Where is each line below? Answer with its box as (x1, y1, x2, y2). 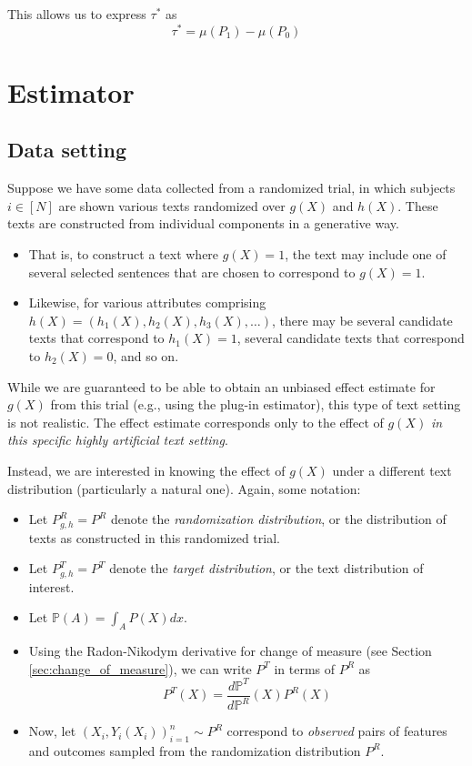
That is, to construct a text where (28, 245, 219, 264)
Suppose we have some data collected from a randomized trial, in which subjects (7, 178, 456, 197)
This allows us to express (7, 5, 146, 23)
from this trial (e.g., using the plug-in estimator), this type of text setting (50, 395, 461, 414)
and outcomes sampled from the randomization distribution (28, 741, 361, 760)
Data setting (7, 136, 126, 164)
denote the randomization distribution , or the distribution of (110, 509, 447, 529)
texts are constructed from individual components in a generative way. (7, 214, 399, 233)
